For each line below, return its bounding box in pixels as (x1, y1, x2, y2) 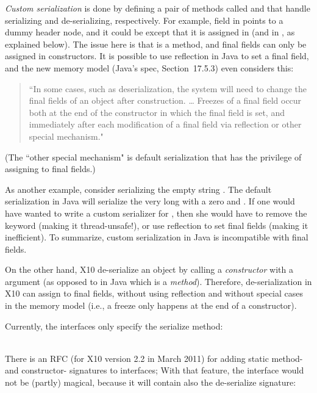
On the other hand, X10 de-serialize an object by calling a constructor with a (5, 263, 293, 276)
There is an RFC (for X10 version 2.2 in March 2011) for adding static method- (5, 352, 303, 364)
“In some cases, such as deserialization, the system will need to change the (29, 82, 307, 95)
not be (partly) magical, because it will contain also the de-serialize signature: (5, 376, 296, 389)
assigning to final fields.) (5, 162, 96, 175)
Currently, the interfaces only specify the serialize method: (5, 319, 223, 332)
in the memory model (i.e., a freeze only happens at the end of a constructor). (5, 299, 297, 312)
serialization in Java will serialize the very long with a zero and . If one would (5, 195, 295, 207)
